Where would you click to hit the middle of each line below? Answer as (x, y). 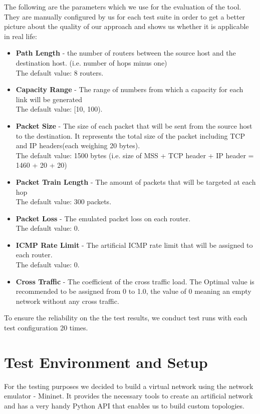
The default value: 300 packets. (64, 201)
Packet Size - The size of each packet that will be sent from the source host (134, 125)
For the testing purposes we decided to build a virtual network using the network (129, 386)
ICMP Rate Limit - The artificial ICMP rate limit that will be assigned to (134, 245)
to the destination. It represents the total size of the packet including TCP (130, 135)
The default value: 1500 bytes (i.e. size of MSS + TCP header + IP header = (135, 155)
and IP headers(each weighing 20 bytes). (78, 145)
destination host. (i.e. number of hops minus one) (91, 62)
